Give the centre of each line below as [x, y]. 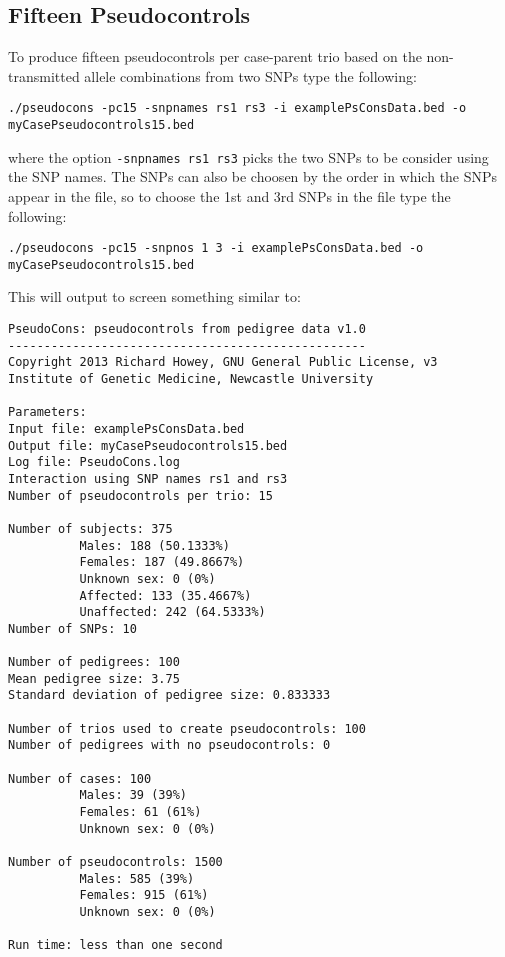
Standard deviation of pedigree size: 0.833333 [169, 695]
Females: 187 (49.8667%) [162, 562]
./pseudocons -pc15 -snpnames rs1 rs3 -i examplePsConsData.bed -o [237, 108]
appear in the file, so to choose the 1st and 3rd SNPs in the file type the [229, 195]
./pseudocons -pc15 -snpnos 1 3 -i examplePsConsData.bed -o [216, 248]
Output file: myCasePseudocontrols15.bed [148, 445]
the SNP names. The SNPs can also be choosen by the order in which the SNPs [253, 176]
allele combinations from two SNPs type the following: [250, 75]
